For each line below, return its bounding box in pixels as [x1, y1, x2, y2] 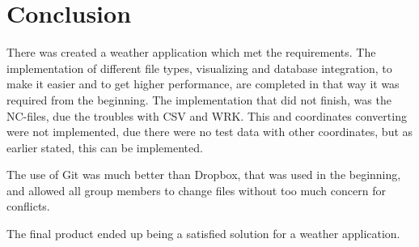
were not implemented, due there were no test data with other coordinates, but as [6, 123, 413, 140]
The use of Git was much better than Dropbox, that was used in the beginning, [6, 166, 401, 183]
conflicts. [6, 198, 50, 215]
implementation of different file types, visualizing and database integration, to [6, 59, 392, 76]
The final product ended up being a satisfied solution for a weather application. [6, 225, 400, 242]
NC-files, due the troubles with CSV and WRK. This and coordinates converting [6, 107, 407, 124]
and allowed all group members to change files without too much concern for [6, 181, 386, 198]
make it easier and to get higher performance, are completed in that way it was [6, 75, 400, 92]
